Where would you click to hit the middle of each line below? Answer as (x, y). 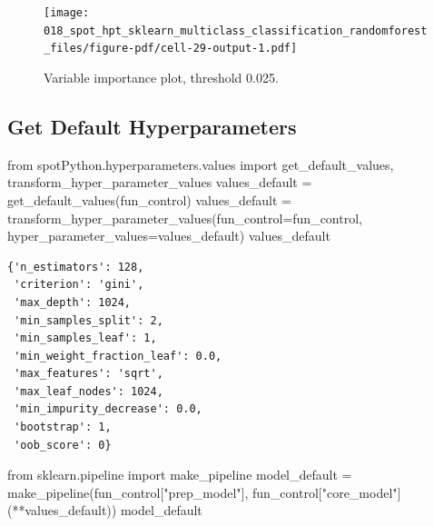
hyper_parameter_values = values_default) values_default (169, 236)
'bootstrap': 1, (63, 427)
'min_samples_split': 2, (89, 320)
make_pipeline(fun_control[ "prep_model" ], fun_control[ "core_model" (202, 492)
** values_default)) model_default (107, 510)
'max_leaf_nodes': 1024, (89, 391)
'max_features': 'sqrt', (89, 374)
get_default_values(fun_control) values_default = (149, 199)
